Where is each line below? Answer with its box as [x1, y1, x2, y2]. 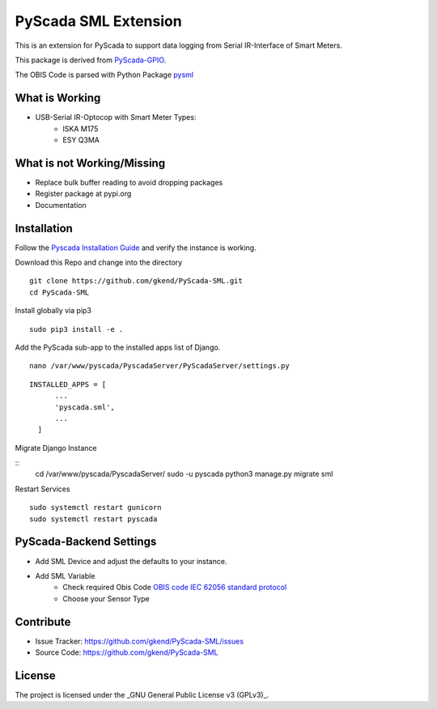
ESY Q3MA [62, 135, 100, 145]
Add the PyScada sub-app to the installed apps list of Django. [15, 342, 221, 352]
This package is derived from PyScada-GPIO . [15, 55, 167, 65]
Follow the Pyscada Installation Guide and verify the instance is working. [15, 243, 257, 253]
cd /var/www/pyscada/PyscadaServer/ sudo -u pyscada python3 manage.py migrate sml [35, 469, 333, 479]
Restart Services [15, 484, 70, 494]
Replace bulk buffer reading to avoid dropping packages [35, 177, 223, 187]
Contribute [15, 615, 71, 629]
